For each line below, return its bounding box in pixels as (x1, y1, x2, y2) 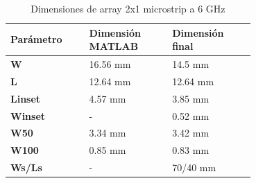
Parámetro (10, 32, 62, 46)
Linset (10, 91, 41, 105)
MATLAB (89, 39, 139, 53)
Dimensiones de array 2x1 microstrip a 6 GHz (31, 1, 225, 15)
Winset (10, 108, 46, 123)
